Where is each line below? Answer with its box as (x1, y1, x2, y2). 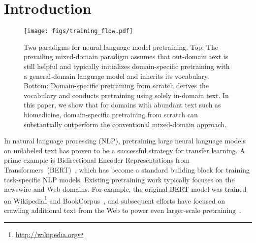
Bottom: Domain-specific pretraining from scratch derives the (24, 80, 209, 91)
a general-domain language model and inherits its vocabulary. (24, 70, 209, 81)
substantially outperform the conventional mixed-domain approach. (24, 119, 226, 129)
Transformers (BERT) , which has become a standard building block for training (4, 164, 250, 174)
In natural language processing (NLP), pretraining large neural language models (4, 136, 246, 146)
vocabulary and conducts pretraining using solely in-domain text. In (24, 90, 229, 100)
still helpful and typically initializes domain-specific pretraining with (24, 61, 230, 71)
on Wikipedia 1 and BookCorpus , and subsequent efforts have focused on (4, 194, 225, 206)
